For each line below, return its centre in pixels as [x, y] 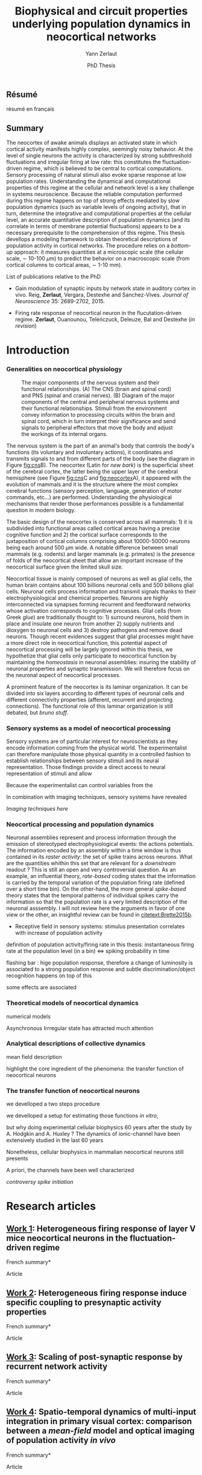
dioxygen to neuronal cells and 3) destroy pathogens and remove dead [94, 630]
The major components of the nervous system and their [90, 382]
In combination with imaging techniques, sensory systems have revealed [96, 797]
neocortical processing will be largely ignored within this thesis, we [90, 649]
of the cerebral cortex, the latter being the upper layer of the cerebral [92, 471]
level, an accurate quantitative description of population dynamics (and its [98, 220]
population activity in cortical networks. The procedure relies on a [88, 246]
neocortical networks [101, 37]
